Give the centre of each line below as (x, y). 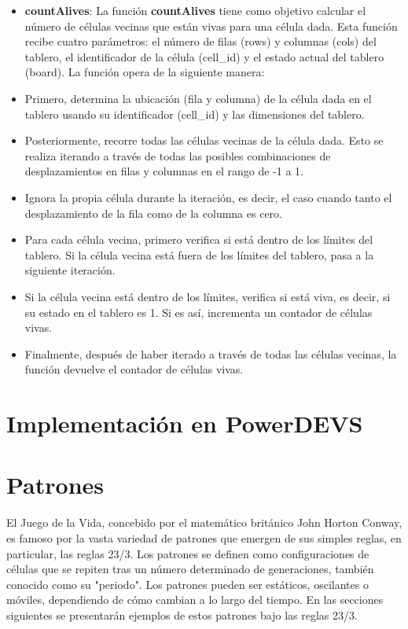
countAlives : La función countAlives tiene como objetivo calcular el (195, 10)
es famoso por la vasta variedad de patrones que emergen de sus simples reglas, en (204, 537)
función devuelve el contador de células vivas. (134, 369)
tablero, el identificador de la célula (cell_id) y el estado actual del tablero (204, 56)
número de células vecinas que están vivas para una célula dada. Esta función (211, 26)
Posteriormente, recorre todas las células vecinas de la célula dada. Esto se (204, 140)
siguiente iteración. (70, 270)
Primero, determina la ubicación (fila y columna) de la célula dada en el (198, 98)
